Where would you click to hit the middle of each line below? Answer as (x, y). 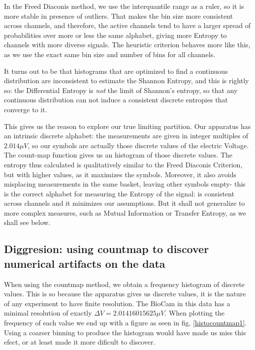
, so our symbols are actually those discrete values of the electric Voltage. (138, 145)
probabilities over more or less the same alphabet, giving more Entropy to (115, 35)
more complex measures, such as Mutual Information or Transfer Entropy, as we (125, 212)
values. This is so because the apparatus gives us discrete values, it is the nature (125, 294)
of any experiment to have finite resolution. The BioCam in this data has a (117, 303)
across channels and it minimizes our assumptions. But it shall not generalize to (125, 203)
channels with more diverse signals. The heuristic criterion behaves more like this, (127, 45)
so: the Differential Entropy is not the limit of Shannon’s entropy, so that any (121, 90)
